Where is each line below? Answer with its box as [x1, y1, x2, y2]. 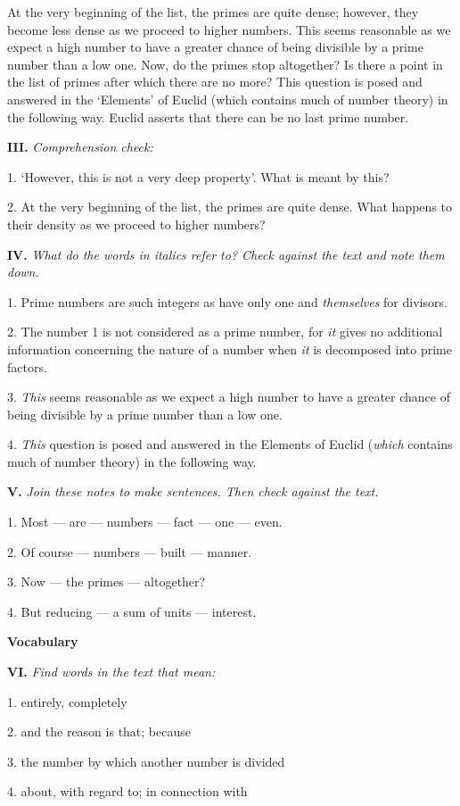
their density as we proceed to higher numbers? [7, 214, 266, 233]
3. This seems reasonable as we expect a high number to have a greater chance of [7, 387, 450, 406]
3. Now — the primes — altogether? [7, 572, 206, 591]
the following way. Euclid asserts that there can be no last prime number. [7, 107, 409, 126]
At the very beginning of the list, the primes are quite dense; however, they [7, 3, 419, 21]
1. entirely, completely [7, 692, 127, 710]
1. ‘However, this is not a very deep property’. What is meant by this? [7, 167, 390, 186]
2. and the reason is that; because [7, 722, 191, 741]
